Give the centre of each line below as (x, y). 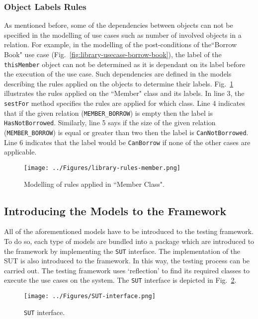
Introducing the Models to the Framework (115, 210)
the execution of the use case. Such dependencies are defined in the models (118, 74)
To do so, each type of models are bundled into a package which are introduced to (129, 241)
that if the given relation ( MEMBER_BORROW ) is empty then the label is (108, 113)
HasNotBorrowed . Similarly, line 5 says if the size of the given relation (110, 122)
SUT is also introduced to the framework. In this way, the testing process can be (127, 261)
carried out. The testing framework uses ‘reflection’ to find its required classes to (127, 270)
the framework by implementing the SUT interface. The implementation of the (122, 251)
